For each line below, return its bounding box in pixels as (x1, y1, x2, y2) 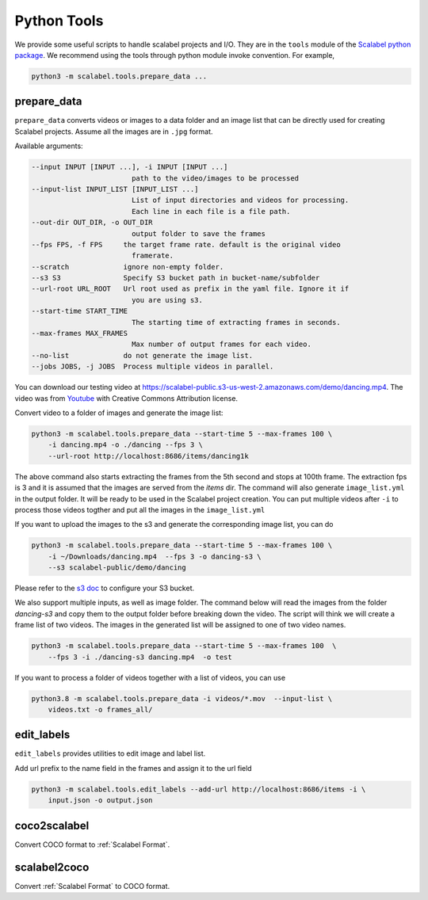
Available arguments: (14, 141, 83, 151)
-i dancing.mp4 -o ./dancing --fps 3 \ (48, 440, 204, 449)
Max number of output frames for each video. (131, 340, 312, 349)
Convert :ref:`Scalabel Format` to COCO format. (14, 881, 170, 890)
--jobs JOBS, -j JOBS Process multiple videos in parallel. (31, 362, 274, 372)
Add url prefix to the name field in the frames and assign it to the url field (14, 763, 253, 772)
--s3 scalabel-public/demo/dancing (48, 563, 186, 572)
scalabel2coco (14, 860, 90, 874)
